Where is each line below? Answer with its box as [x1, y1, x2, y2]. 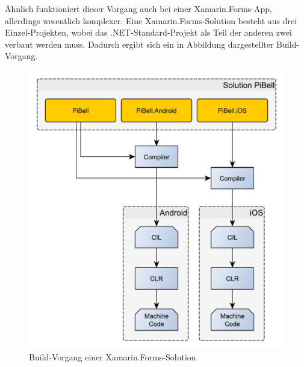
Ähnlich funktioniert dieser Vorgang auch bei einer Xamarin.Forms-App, [5, 2, 272, 14]
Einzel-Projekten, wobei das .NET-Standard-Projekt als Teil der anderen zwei [5, 26, 292, 39]
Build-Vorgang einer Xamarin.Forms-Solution [29, 351, 196, 363]
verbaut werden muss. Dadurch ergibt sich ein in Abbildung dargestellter [5, 37, 274, 50]
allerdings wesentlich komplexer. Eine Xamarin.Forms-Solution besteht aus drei [5, 14, 297, 27]
